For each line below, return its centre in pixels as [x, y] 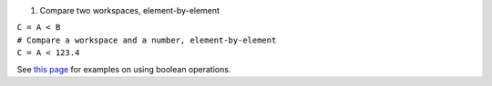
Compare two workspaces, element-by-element [130, 10]
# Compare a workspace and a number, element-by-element [147, 40]
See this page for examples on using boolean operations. [124, 69]
